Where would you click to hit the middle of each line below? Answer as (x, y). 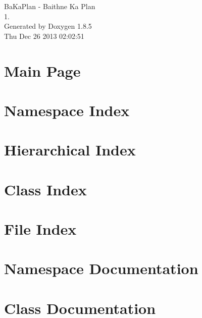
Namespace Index (67, 110)
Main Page (42, 70)
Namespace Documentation (101, 268)
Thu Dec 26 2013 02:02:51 (44, 36)
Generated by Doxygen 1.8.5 (48, 26)
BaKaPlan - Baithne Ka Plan (50, 6)
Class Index (45, 189)
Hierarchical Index (70, 150)
